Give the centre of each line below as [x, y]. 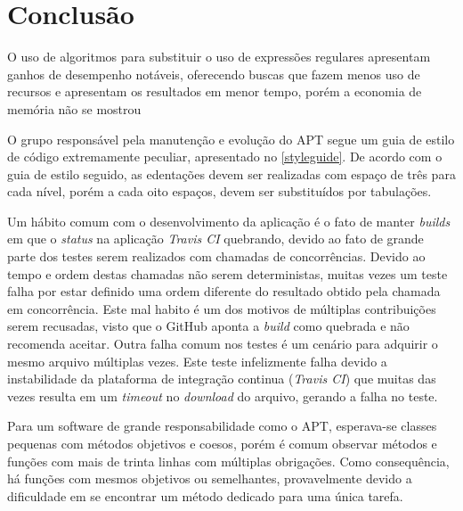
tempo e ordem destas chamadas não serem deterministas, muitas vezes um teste [227, 273]
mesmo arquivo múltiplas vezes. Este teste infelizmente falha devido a [197, 361]
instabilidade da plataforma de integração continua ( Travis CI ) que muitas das [222, 379]
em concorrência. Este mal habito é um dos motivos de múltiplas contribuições [222, 308]
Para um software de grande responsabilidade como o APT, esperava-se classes [222, 426]
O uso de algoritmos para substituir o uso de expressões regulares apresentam [219, 57]
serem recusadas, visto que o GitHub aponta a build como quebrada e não [208, 326]
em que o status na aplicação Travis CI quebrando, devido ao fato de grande [215, 239]
